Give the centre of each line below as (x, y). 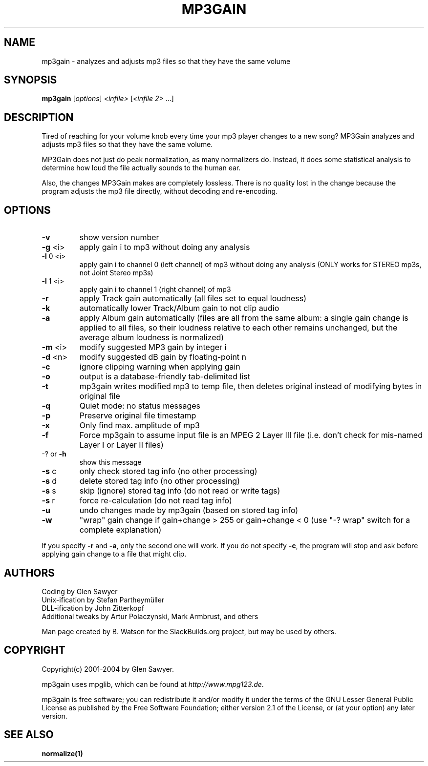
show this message (110, 462)
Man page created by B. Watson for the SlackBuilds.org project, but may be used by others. (189, 631)
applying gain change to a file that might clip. (114, 554)
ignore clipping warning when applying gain (160, 367)
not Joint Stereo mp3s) (116, 273)
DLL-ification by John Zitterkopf (93, 608)
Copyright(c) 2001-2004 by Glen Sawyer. (108, 669)
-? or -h (54, 454)
